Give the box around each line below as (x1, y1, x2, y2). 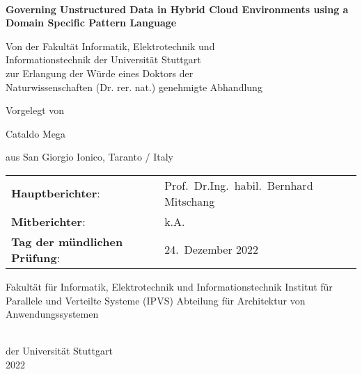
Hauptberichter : (11, 185, 100, 202)
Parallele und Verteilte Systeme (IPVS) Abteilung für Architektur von (6, 293, 306, 307)
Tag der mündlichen (11, 233, 123, 250)
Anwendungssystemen (6, 307, 99, 321)
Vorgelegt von (6, 103, 65, 117)
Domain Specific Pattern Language (6, 15, 177, 30)
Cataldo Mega (6, 126, 65, 140)
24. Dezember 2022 (164, 241, 259, 258)
